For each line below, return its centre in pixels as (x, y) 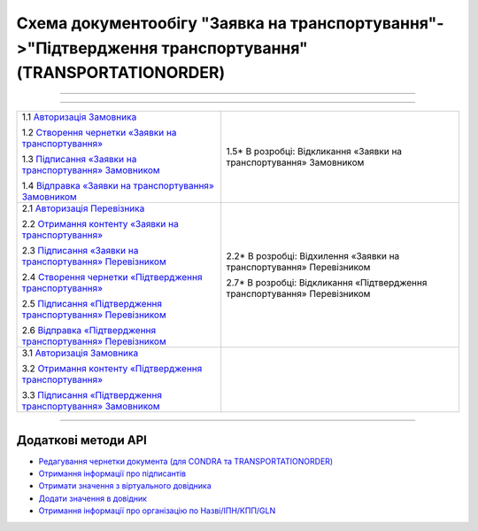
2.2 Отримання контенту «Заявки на (100, 224)
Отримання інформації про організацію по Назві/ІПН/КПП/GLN (157, 511)
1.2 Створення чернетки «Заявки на (99, 133)
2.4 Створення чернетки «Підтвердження (112, 277)
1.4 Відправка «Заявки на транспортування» (118, 186)
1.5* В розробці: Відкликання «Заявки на (314, 152)
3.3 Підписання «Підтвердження (92, 395)
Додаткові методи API (82, 440)
